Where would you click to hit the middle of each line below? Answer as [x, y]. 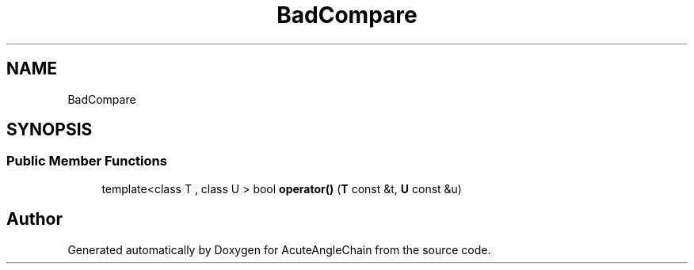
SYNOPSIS [50, 130]
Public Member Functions [87, 161]
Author [34, 219]
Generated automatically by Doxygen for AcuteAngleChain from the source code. [279, 249]
